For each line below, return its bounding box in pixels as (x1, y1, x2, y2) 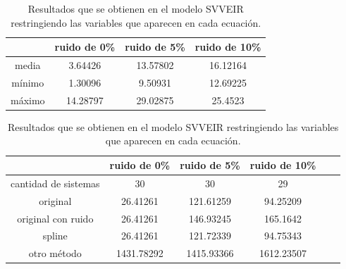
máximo (11, 92, 45, 107)
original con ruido (17, 211, 94, 225)
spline (42, 228, 68, 243)
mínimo (11, 75, 44, 89)
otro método (28, 246, 82, 261)
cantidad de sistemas (11, 175, 100, 190)
